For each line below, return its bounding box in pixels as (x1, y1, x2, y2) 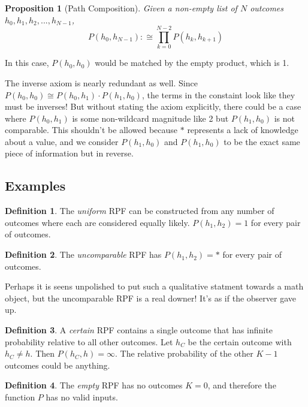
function (5, 390, 35, 403)
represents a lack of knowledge (187, 123, 298, 136)
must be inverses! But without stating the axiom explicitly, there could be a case (5, 100, 301, 113)
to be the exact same (224, 135, 300, 147)
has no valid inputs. (46, 390, 118, 403)
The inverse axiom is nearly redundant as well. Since (5, 76, 198, 89)
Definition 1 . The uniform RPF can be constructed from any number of (5, 204, 274, 217)
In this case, (5, 56, 49, 69)
